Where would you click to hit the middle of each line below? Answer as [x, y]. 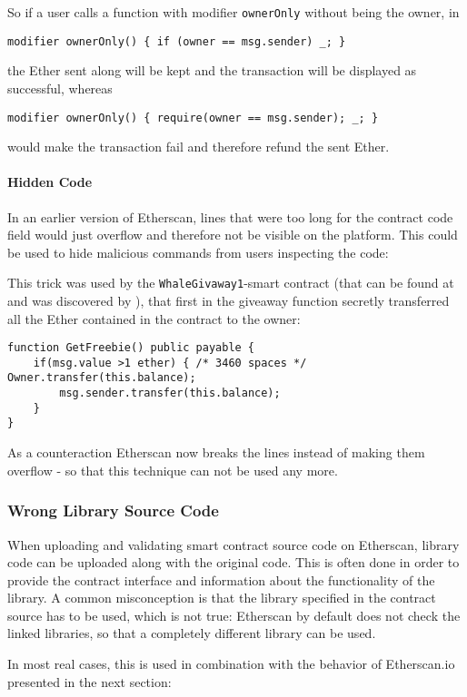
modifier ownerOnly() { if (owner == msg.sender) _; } [177, 41]
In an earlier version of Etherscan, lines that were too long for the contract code [230, 216]
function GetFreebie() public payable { [131, 348]
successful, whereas [60, 88]
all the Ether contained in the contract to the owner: [154, 318]
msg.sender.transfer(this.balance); [170, 393]
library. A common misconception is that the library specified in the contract [222, 598]
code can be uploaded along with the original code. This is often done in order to [233, 562]
